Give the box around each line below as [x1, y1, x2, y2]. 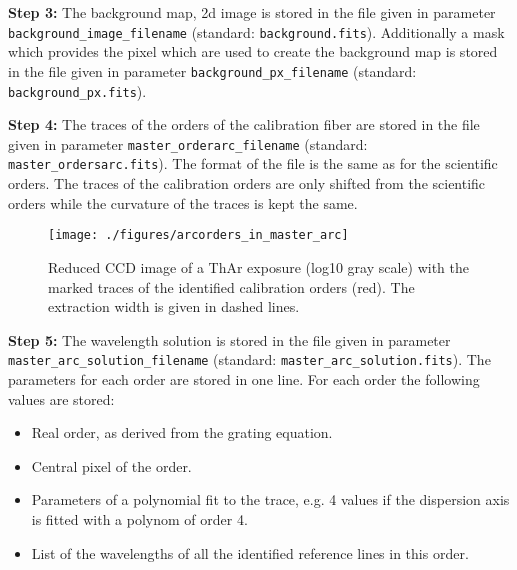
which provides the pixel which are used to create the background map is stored [8, 41, 498, 62]
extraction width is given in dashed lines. [48, 296, 300, 317]
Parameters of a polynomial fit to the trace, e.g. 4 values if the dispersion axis [31, 489, 510, 510]
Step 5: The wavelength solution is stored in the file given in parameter [8, 329, 451, 350]
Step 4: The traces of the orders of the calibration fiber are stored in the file [8, 114, 480, 135]
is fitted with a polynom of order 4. [31, 508, 248, 529]
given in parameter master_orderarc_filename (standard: [8, 133, 368, 154]
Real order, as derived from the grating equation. [31, 422, 333, 443]
